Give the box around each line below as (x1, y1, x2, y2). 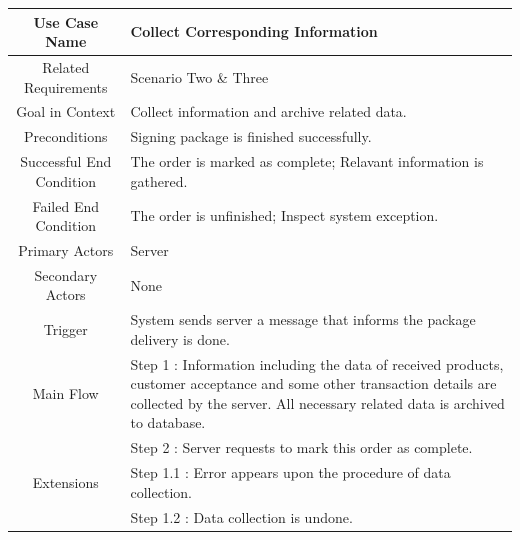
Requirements (23, 76, 108, 97)
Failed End (32, 195, 100, 216)
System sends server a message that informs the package (130, 309, 476, 330)
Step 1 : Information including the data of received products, (130, 353, 504, 374)
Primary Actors (18, 239, 114, 260)
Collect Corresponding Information (130, 21, 378, 42)
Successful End (20, 151, 112, 172)
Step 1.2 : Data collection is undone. (130, 506, 353, 527)
